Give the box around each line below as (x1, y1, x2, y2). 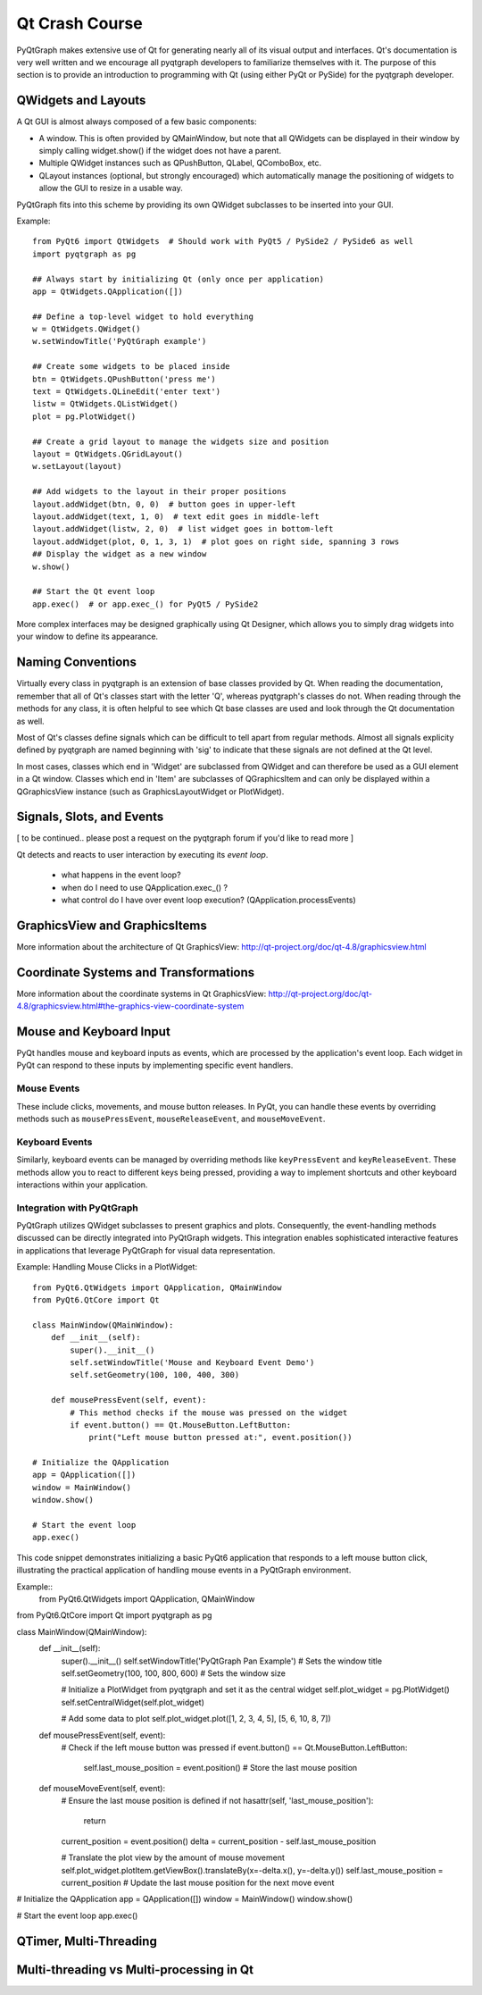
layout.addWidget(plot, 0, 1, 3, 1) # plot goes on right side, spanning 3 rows (32, 536, 400, 547)
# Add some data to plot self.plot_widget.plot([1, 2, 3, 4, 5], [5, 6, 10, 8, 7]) (61, 1714, 332, 1724)
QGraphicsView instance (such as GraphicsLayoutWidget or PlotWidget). (16, 786, 285, 797)
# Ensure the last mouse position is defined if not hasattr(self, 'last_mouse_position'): (61, 1796, 374, 1806)
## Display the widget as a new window (32, 549, 207, 559)
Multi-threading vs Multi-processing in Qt (16, 1962, 254, 1977)
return (83, 1815, 106, 1826)
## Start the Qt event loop (32, 586, 155, 597)
